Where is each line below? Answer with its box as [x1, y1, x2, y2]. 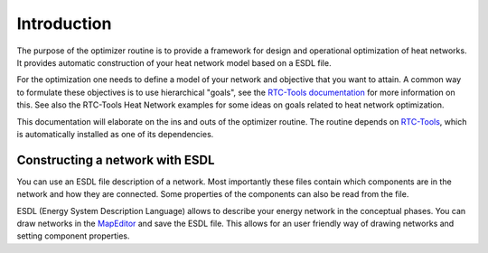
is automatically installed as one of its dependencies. [16, 128, 214, 139]
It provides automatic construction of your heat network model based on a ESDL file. [16, 57, 332, 68]
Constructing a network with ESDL [16, 152, 215, 167]
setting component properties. [16, 230, 130, 241]
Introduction [16, 14, 112, 33]
